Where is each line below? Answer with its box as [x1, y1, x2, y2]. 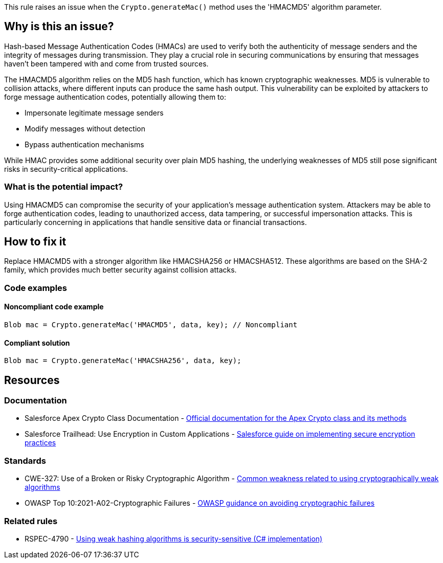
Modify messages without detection [25, 124, 146, 133]
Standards [4, 455, 47, 466]
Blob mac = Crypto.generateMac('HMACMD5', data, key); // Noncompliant [4, 321, 298, 329]
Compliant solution [4, 338, 70, 347]
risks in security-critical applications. [4, 164, 128, 173]
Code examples [4, 282, 68, 293]
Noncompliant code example [4, 302, 104, 311]
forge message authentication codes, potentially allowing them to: [4, 92, 226, 101]
